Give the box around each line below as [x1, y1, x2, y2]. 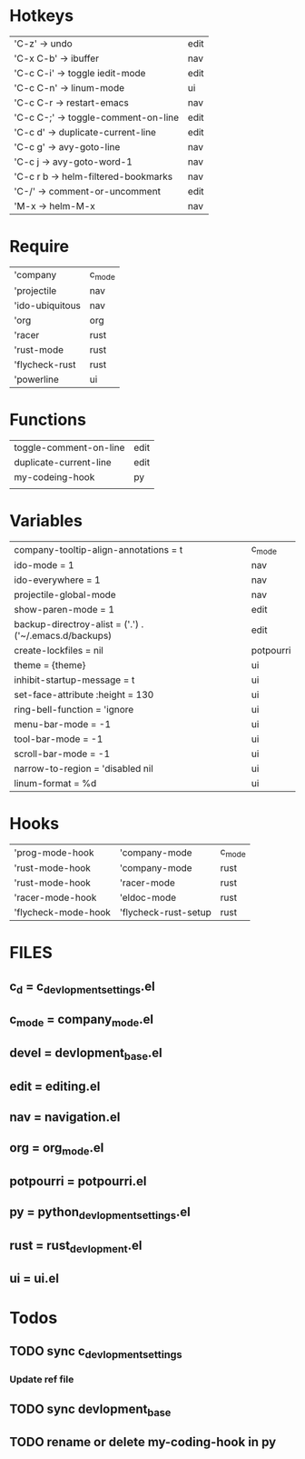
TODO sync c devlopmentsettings [9, 1344, 183, 1362]
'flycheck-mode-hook [14, 906, 112, 919]
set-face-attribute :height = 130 [14, 688, 154, 701]
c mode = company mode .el [9, 1012, 154, 1030]
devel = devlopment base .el [9, 1044, 163, 1064]
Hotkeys [9, 5, 74, 26]
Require [9, 236, 70, 257]
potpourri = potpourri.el [9, 1174, 147, 1189]
